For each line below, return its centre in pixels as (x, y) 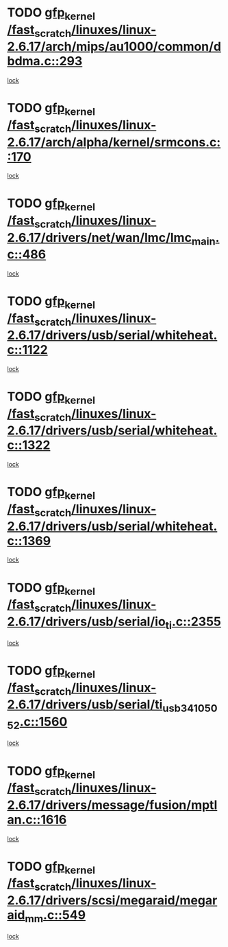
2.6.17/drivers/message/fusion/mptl (112, 805)
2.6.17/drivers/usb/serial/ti (85, 705)
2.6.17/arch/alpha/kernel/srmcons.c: (114, 142)
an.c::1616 (37, 820)
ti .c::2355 (193, 623)
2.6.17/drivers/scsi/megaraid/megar (112, 900)
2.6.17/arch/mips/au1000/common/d (114, 47)
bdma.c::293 (45, 62)
